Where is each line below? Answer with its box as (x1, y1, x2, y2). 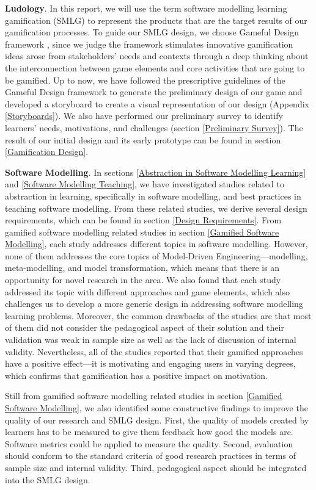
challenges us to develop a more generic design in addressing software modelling (5, 297, 303, 310)
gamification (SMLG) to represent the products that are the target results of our (5, 13, 307, 26)
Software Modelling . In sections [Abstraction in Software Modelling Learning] (5, 165, 306, 178)
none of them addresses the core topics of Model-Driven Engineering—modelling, (5, 249, 308, 262)
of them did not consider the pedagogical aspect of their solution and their (5, 321, 284, 334)
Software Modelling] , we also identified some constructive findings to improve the (5, 402, 308, 414)
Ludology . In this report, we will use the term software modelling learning (5, 2, 287, 14)
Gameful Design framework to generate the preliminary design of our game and (5, 85, 303, 98)
